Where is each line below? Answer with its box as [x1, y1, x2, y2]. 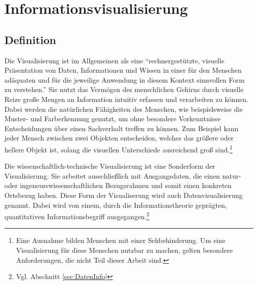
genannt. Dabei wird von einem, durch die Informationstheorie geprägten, [4, 199, 227, 210]
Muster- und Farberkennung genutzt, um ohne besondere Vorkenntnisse [4, 113, 220, 124]
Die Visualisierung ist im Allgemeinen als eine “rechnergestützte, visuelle [4, 55, 224, 65]
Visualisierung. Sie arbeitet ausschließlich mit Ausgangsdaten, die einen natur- [4, 170, 241, 181]
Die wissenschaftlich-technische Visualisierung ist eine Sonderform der [4, 161, 216, 171]
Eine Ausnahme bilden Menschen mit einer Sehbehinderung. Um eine [16, 235, 225, 245]
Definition [4, 32, 56, 47]
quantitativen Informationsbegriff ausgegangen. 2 [4, 210, 149, 221]
